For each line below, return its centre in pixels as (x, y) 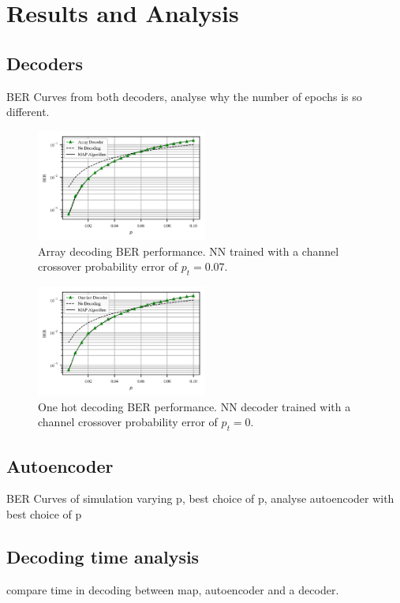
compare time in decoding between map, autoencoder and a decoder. (173, 589)
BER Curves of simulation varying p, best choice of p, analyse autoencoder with (200, 498)
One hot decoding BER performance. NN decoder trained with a (194, 406)
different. (28, 112)
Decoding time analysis (103, 557)
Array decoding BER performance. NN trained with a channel (189, 251)
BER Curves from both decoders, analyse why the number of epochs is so (184, 96)
